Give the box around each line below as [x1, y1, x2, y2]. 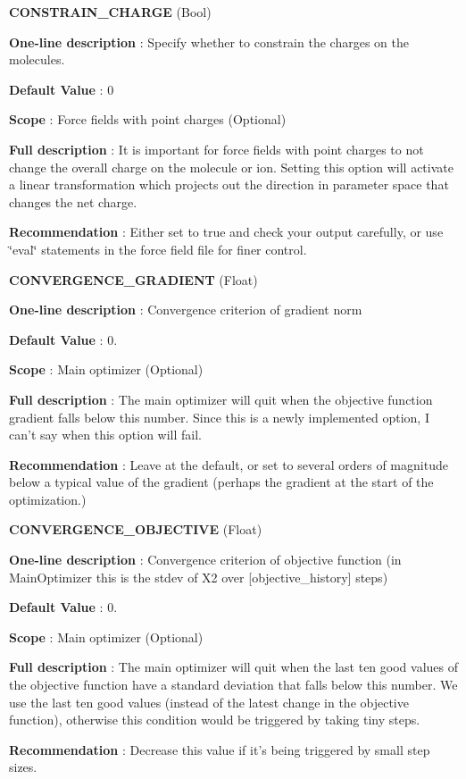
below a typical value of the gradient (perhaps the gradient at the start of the [9, 473, 434, 491]
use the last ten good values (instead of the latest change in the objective [9, 692, 409, 711]
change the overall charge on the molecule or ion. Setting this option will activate [9, 157, 454, 176]
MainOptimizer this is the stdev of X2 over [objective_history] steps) [9, 567, 388, 586]
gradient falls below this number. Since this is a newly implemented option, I [9, 407, 429, 426]
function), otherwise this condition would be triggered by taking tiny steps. [9, 710, 420, 729]
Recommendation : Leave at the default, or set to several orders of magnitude [9, 455, 448, 473]
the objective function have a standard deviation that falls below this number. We [9, 675, 458, 694]
